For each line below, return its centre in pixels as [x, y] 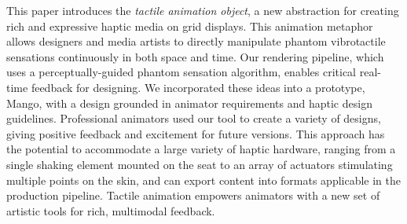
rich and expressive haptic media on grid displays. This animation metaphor [190, 26]
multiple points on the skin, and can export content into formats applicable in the [204, 180]
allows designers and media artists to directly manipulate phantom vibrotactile [196, 41]
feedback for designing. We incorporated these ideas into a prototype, [198, 87]
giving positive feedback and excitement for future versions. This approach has [196, 133]
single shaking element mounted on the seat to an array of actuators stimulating [200, 164]
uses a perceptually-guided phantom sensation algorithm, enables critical [181, 72]
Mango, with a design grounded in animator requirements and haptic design [189, 103]
